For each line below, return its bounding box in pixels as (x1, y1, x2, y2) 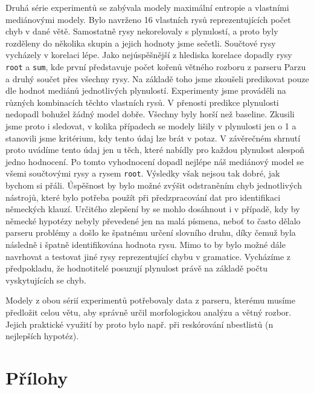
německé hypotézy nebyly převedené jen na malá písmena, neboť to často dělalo (5, 214, 301, 227)
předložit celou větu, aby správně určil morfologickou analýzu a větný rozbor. (5, 305, 292, 318)
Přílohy (5, 365, 68, 389)
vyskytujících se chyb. (5, 273, 86, 286)
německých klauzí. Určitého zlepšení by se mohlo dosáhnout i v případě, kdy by (5, 203, 300, 215)
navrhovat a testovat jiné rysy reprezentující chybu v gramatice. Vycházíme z (5, 250, 291, 262)
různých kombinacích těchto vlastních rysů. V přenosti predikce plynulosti (5, 96, 279, 108)
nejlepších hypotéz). (5, 330, 79, 342)
